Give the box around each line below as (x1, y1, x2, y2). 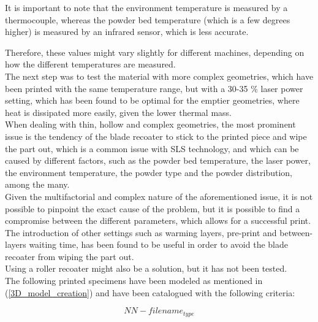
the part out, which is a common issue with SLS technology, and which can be (5, 142, 299, 155)
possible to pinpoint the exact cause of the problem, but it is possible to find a (5, 202, 300, 215)
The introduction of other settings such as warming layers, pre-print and (5, 226, 277, 239)
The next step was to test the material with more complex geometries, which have (5, 69, 314, 82)
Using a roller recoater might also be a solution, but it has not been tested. (5, 262, 287, 275)
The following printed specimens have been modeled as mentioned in (5, 274, 263, 287)
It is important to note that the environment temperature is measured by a (5, 1, 288, 13)
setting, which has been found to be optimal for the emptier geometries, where (5, 94, 300, 107)
